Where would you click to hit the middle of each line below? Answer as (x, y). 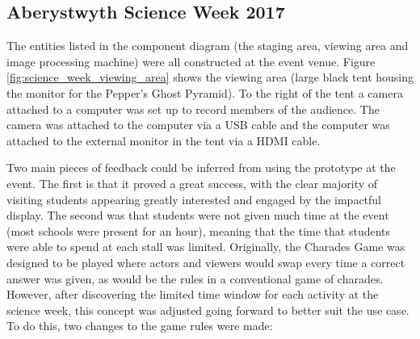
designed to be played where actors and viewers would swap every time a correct (206, 262)
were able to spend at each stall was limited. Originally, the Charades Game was (206, 247)
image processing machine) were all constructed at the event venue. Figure (191, 61)
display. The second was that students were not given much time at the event (198, 215)
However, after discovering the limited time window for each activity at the (193, 294)
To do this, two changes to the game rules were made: (140, 326)
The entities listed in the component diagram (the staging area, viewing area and (208, 46)
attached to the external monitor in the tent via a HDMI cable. (164, 140)
